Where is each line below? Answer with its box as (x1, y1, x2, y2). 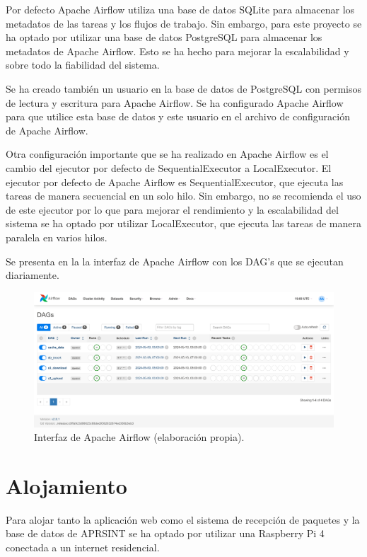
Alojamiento (6, 471, 127, 500)
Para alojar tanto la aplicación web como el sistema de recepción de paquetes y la (6, 512, 360, 527)
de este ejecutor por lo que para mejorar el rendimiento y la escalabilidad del (6, 202, 339, 217)
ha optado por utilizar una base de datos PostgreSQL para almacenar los (6, 30, 322, 45)
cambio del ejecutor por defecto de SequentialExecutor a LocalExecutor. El (6, 160, 332, 175)
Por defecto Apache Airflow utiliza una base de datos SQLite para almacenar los (6, 2, 355, 16)
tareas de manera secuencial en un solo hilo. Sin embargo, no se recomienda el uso (6, 188, 361, 203)
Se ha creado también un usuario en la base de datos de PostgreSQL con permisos (6, 81, 362, 96)
